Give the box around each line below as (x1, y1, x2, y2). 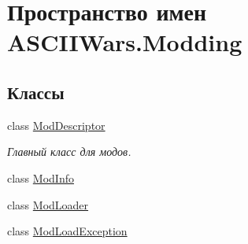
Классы (7, 79, 65, 104)
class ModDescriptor (7, 116, 105, 133)
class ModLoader (7, 196, 89, 213)
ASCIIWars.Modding (7, 26, 242, 58)
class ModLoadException (7, 223, 128, 239)
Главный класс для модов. (7, 143, 131, 160)
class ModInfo (7, 169, 74, 186)
